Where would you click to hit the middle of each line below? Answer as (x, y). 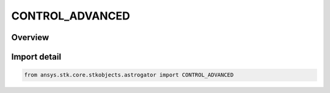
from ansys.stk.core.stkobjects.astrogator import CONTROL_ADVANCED (129, 75)
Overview (30, 37)
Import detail (36, 57)
